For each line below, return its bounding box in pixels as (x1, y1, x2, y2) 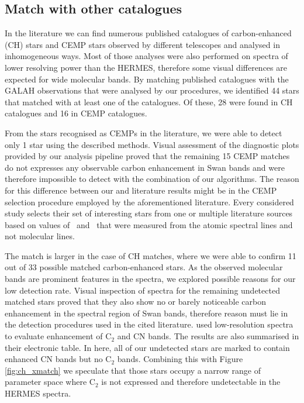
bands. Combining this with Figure (117, 353, 243, 365)
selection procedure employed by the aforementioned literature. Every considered (5, 195, 294, 208)
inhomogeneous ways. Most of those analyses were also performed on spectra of (5, 50, 288, 62)
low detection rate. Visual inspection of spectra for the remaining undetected (5, 284, 280, 296)
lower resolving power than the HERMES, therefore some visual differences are (5, 61, 287, 73)
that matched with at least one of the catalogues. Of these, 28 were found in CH (5, 95, 293, 108)
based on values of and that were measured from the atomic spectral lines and (5, 218, 293, 230)
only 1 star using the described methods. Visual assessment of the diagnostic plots (5, 138, 299, 150)
